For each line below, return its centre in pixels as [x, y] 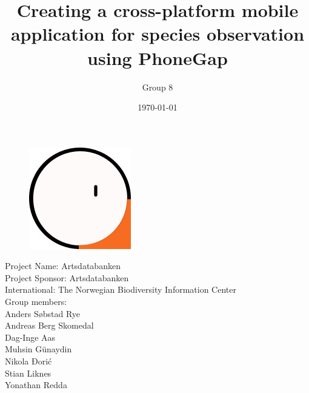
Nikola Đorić [28, 361]
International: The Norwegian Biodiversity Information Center [121, 289]
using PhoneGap [158, 57]
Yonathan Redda [36, 385]
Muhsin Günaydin [38, 349]
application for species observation [158, 34]
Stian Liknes [28, 373]
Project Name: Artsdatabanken [63, 266]
